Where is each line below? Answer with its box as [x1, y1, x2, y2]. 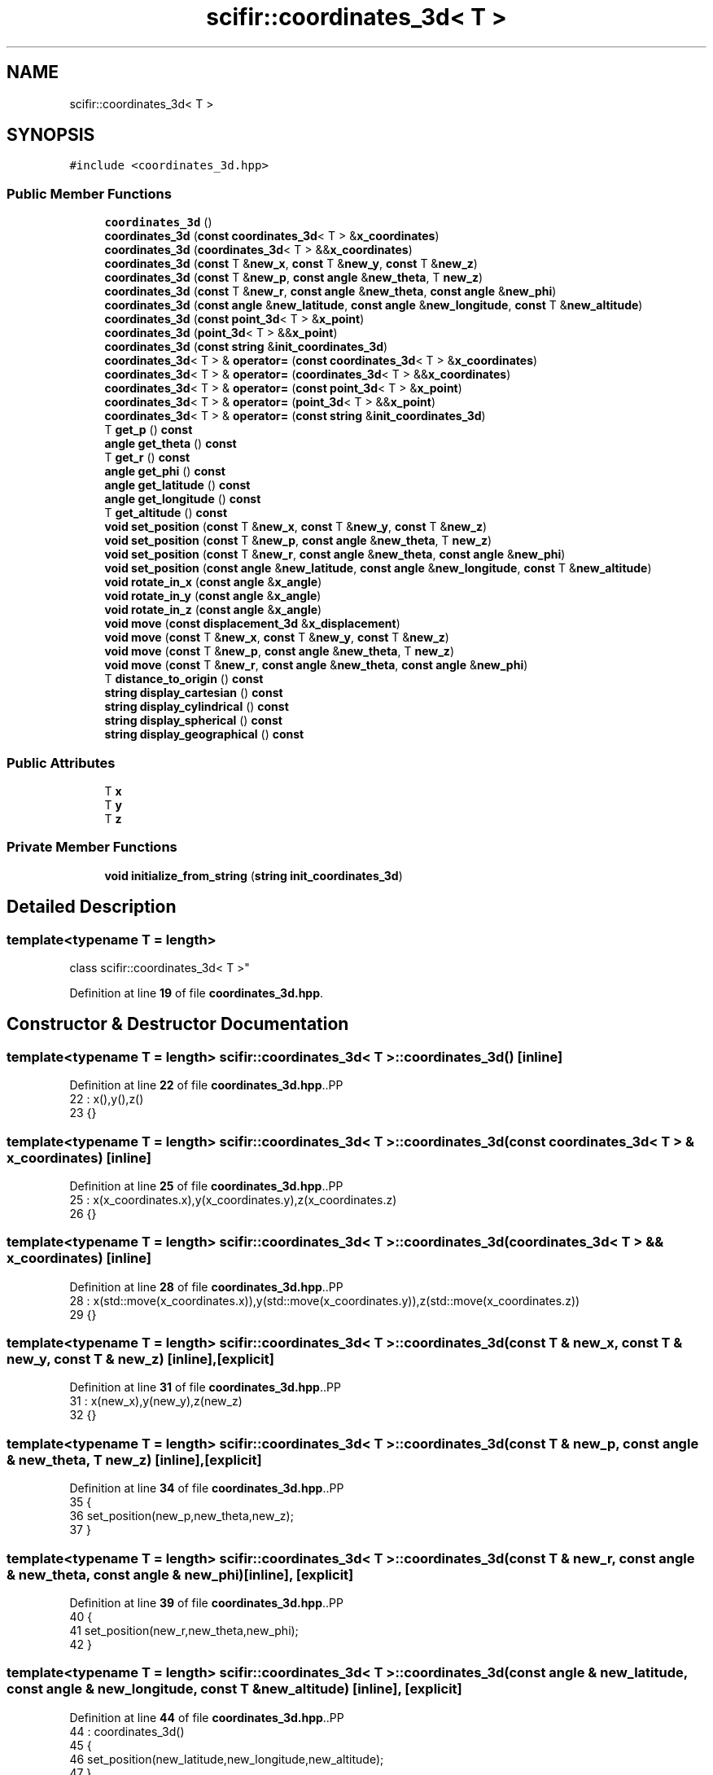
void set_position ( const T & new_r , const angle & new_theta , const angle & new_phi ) [104, 547, 566, 562]
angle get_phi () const [104, 464, 225, 479]
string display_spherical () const [104, 713, 282, 728]
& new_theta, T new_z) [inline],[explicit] [7, 1451, 262, 1468]
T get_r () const [104, 450, 190, 465]
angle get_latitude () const [104, 478, 251, 493]
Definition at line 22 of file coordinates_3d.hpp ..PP [69, 1078, 343, 1093]
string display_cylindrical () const [104, 699, 289, 714]
